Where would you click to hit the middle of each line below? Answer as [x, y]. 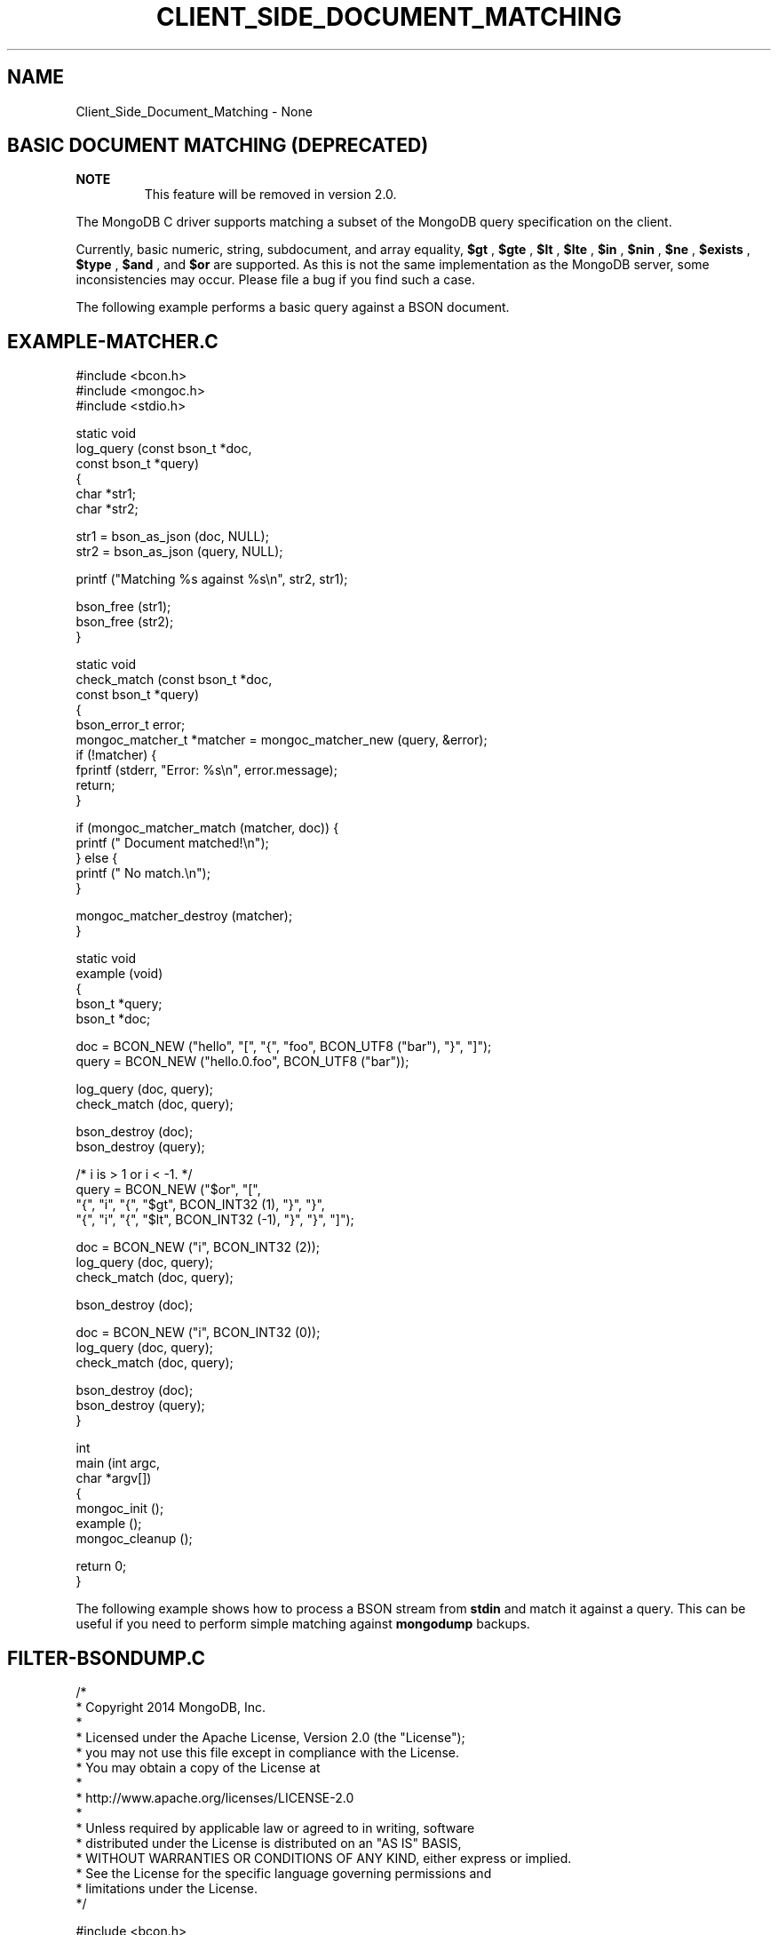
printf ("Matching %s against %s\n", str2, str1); [212, 579]
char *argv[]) [114, 1478]
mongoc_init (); [120, 1509]
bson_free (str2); [125, 622]
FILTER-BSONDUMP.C [107, 1658]
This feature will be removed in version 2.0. [270, 195]
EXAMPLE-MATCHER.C [113, 341]
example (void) [119, 974]
